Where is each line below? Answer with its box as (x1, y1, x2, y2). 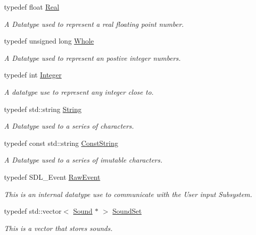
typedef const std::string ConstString (4, 137, 118, 148)
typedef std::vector (4, 206, 62, 216)
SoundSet (112, 206, 142, 216)
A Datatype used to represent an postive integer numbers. (4, 52, 181, 63)
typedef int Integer (4, 69, 62, 80)
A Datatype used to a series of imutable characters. (4, 154, 163, 165)
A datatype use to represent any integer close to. (4, 86, 154, 97)
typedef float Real (4, 2, 60, 12)
